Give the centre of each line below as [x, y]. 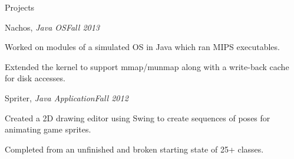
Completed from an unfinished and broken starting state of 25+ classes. [134, 149]
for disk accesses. [35, 78]
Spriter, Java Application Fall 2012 [67, 97]
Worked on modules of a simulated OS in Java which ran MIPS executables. [142, 47]
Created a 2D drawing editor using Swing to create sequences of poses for [138, 117]
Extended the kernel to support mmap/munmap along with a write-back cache [147, 66]
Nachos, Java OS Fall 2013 [52, 27]
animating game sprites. [48, 129]
